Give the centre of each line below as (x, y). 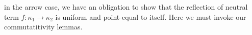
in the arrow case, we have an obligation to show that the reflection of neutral (126, 7)
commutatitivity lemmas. (43, 27)
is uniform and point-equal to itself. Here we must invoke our (151, 16)
